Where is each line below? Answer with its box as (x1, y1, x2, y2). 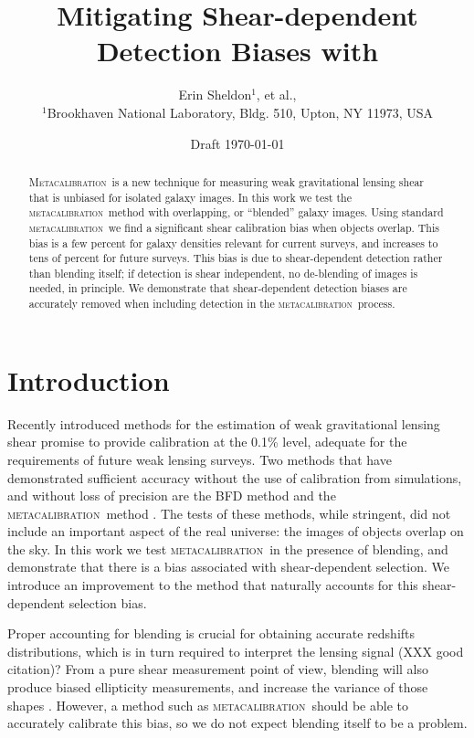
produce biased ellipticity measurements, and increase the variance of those (7, 678, 428, 697)
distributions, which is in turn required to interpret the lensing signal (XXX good (7, 641, 464, 660)
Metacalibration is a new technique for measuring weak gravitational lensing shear (28, 174, 425, 189)
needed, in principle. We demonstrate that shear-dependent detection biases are (28, 280, 407, 296)
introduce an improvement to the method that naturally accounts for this (7, 575, 418, 595)
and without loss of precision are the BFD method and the (7, 486, 336, 505)
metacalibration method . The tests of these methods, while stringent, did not (7, 503, 451, 522)
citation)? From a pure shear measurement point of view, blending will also (7, 659, 429, 679)
